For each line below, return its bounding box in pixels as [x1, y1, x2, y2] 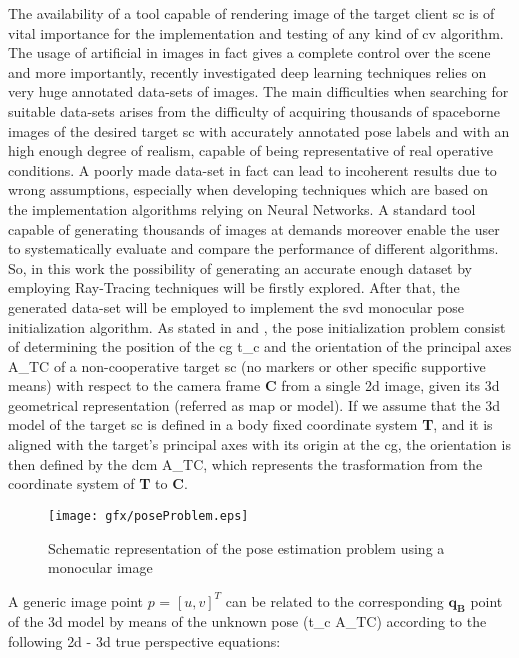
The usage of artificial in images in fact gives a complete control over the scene [8, 42, 491, 63]
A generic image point [8, 590, 143, 611]
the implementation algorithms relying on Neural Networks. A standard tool [8, 198, 476, 219]
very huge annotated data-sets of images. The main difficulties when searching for [8, 81, 509, 102]
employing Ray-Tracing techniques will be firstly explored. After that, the [8, 277, 460, 298]
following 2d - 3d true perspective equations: [8, 631, 281, 652]
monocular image [48, 557, 153, 578]
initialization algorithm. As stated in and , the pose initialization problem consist [8, 316, 506, 337]
